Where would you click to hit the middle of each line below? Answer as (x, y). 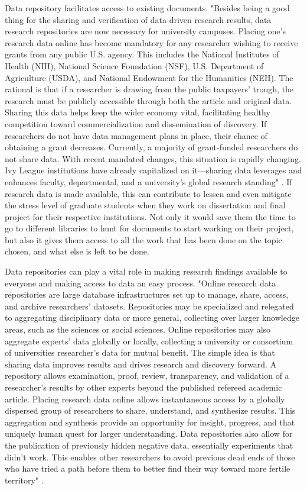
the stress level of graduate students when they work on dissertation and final (145, 205)
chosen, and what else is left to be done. (77, 251)
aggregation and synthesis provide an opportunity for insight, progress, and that (150, 422)
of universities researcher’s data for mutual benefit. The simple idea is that (140, 352)
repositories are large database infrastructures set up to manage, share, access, (147, 294)
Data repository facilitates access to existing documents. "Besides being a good (147, 8)
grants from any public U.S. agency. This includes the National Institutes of (142, 54)
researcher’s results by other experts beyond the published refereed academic (143, 387)
